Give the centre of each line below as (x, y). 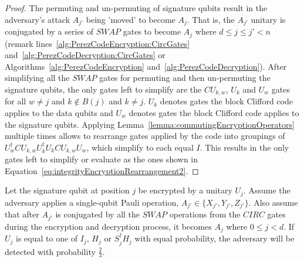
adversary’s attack (38, 19)
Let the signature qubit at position (67, 190)
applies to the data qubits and (59, 112)
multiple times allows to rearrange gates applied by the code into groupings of (145, 136)
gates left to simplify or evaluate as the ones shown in (101, 159)
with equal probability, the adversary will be (215, 238)
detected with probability (50, 251)
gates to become (152, 31)
